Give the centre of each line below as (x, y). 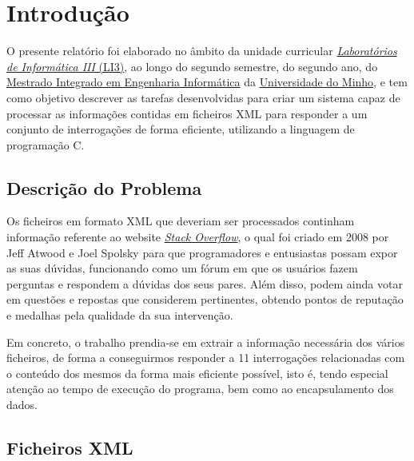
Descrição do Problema (104, 187)
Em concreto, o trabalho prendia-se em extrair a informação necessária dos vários (206, 342)
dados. (22, 405)
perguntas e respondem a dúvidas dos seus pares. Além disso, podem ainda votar (205, 283)
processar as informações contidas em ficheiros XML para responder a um (187, 113)
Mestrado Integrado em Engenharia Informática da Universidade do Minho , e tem (207, 82)
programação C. (46, 144)
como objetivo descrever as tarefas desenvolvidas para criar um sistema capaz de (203, 97)
